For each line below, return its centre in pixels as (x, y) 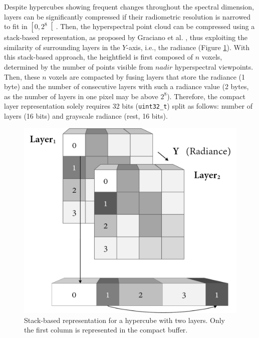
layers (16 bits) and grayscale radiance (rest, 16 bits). (86, 116)
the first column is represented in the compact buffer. (106, 330)
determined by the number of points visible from (79, 66)
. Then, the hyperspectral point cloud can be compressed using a (155, 26)
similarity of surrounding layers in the (62, 47)
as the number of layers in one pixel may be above (81, 96)
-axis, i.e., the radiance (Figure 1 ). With (188, 47)
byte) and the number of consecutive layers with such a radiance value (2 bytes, (126, 86)
